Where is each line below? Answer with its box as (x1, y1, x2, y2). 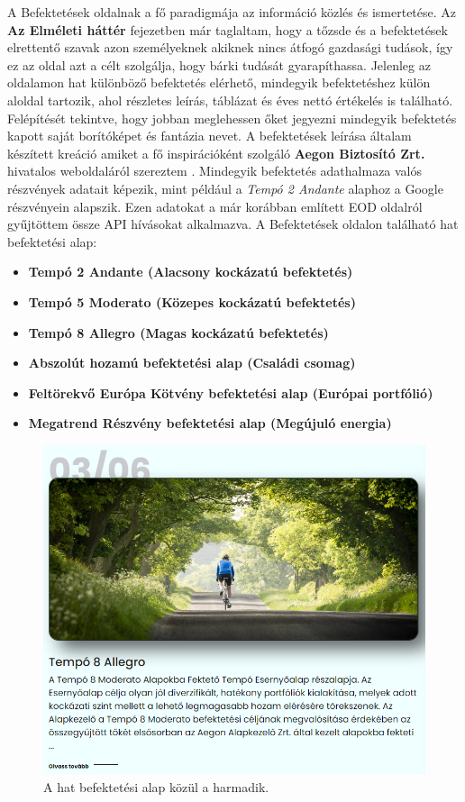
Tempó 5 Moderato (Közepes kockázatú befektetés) (28, 292, 356, 311)
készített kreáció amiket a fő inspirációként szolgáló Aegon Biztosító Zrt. (7, 143, 425, 162)
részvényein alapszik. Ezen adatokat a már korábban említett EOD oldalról (7, 196, 423, 215)
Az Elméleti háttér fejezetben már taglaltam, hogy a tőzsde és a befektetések (7, 20, 448, 39)
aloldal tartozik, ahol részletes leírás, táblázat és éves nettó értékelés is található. (7, 90, 453, 109)
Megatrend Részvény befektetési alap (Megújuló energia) (28, 414, 392, 433)
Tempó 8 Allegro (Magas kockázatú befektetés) (28, 323, 329, 342)
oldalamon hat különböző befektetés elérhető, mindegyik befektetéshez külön (7, 73, 431, 92)
